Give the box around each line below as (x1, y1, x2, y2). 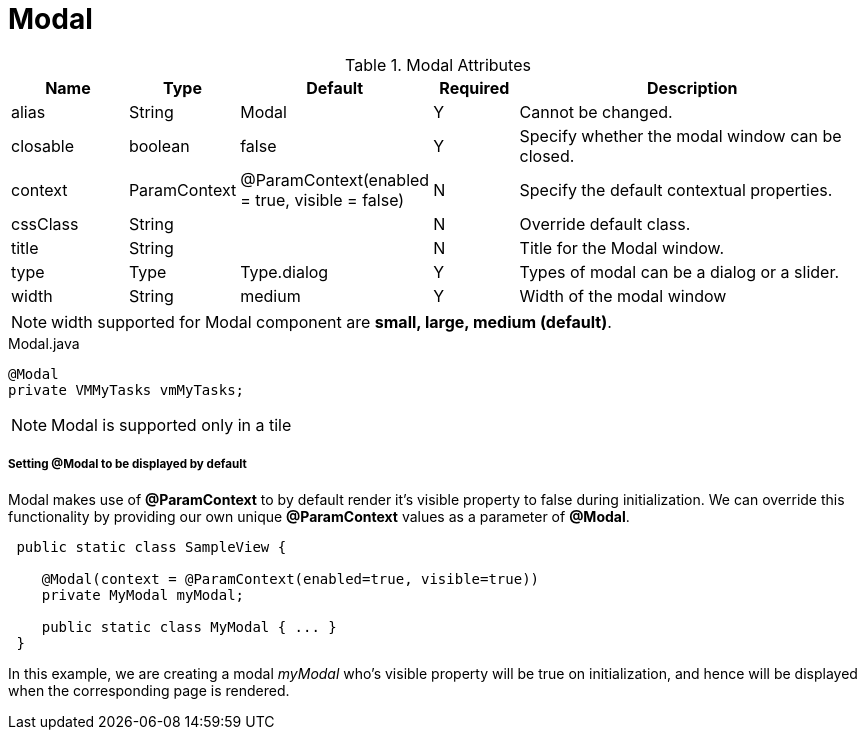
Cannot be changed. (519, 101, 673, 122)
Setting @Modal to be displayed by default (8, 457, 247, 472)
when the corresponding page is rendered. (8, 681, 290, 699)
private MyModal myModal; (41, 586, 245, 603)
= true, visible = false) (240, 189, 405, 210)
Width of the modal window (519, 285, 727, 306)
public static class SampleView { (16, 538, 287, 555)
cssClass (11, 213, 79, 234)
